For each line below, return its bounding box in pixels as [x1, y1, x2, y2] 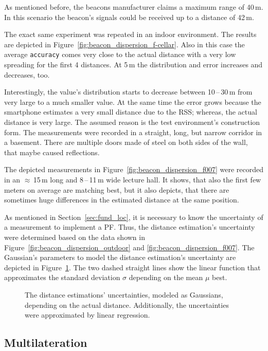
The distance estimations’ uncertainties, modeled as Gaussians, [25, 289, 223, 300]
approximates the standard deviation [4, 272, 120, 283]
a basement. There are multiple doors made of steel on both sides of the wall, [4, 137, 248, 147]
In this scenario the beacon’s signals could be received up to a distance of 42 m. [4, 11, 254, 22]
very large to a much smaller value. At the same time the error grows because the [4, 96, 261, 107]
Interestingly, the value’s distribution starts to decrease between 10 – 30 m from [4, 86, 253, 97]
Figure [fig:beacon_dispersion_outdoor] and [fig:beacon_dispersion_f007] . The [4, 242, 255, 252]
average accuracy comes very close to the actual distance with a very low [4, 49, 236, 60]
